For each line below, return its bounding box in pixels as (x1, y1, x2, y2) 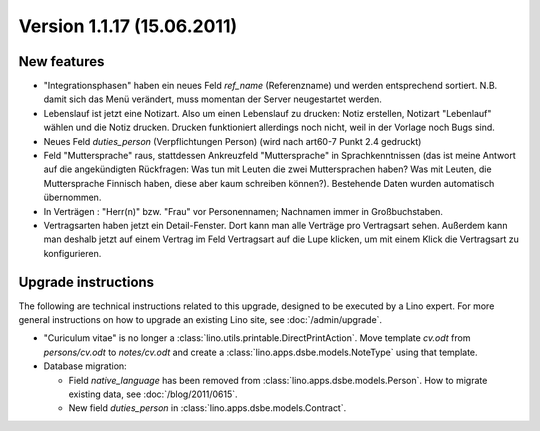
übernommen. (43, 191, 102, 204)
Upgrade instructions (18, 273, 155, 290)
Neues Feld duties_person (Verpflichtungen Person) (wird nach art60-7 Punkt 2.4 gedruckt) (43, 135, 422, 147)
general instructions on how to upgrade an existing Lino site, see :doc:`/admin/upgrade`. (18, 314, 383, 326)
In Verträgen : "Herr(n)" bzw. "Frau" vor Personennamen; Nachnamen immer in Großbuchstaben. (43, 205, 444, 217)
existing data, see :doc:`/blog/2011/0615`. (68, 388, 239, 400)
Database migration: (43, 360, 127, 372)
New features (18, 53, 105, 70)
